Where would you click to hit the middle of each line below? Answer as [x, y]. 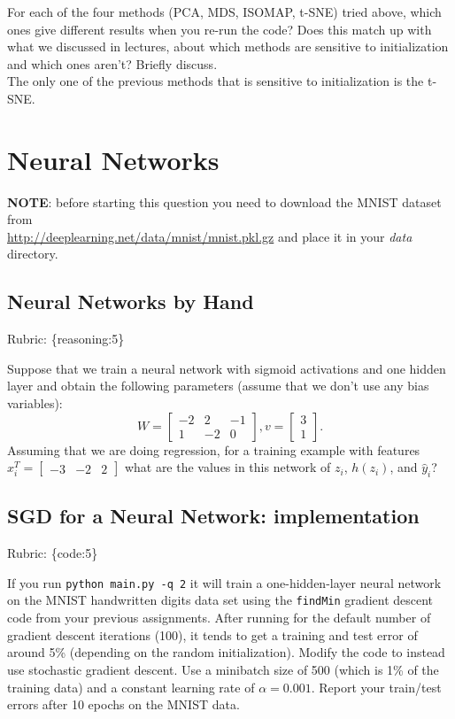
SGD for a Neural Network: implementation [213, 516]
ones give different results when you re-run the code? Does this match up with [220, 29]
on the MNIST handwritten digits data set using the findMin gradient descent [220, 600]
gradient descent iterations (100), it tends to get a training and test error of [212, 634]
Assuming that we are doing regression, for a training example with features [214, 449]
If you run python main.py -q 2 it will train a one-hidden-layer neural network [224, 582]
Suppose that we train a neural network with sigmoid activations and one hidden [227, 368]
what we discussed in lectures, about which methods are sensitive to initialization [228, 46]
